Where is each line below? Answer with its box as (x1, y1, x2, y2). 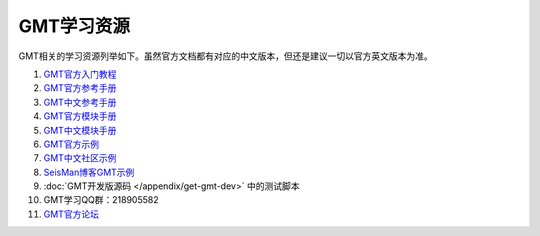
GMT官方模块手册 (43, 110, 117, 122)
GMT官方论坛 (43, 208, 100, 220)
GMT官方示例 (43, 138, 100, 150)
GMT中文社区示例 (43, 152, 117, 164)
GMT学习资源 (18, 15, 130, 37)
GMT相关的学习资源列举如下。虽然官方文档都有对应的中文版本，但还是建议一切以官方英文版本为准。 (18, 50, 434, 62)
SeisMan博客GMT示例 (43, 166, 135, 178)
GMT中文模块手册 (43, 124, 117, 136)
